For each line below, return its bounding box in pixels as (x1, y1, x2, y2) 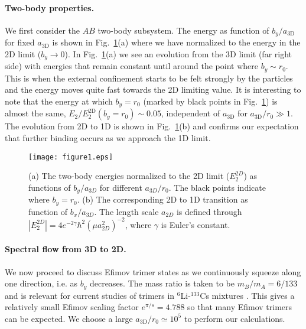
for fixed (5, 36, 35, 48)
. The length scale (94, 205, 159, 217)
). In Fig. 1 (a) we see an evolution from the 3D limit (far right (64, 47, 292, 60)
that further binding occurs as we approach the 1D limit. (5, 131, 211, 144)
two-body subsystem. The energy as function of (97, 24, 269, 36)
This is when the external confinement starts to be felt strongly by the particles (5, 71, 293, 84)
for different (99, 181, 142, 193)
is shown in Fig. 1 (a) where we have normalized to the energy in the (52, 36, 301, 48)
